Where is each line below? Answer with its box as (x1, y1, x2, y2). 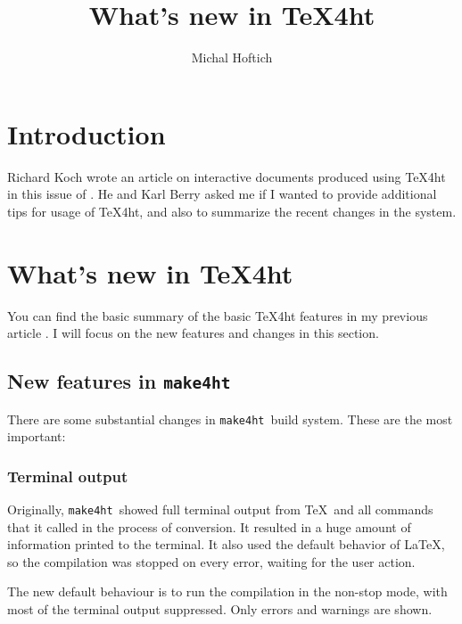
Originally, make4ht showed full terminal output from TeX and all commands (7, 500, 433, 518)
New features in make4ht (7, 367, 231, 395)
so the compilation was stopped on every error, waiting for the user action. (7, 552, 416, 571)
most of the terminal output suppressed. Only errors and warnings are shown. (7, 600, 433, 619)
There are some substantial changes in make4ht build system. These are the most (7, 409, 453, 428)
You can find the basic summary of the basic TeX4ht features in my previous (7, 306, 428, 324)
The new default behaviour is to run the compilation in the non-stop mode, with (7, 582, 448, 601)
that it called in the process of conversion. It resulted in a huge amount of (7, 517, 411, 536)
